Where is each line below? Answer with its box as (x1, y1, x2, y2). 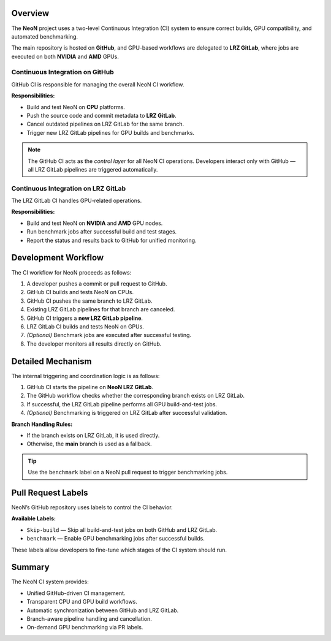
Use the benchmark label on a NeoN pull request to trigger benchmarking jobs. (28, 469, 228, 476)
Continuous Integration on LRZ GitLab (11, 184, 126, 192)
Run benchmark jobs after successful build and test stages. (26, 228, 177, 235)
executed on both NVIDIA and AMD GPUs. (11, 53, 120, 60)
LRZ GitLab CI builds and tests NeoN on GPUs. (26, 322, 144, 330)
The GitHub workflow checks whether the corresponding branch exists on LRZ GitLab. (26, 392, 245, 400)
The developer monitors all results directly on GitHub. (26, 340, 162, 347)
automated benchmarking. (11, 32, 78, 40)
